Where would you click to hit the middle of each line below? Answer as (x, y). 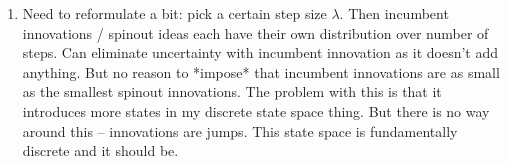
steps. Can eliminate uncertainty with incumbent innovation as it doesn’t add (260, 52)
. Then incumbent (394, 13)
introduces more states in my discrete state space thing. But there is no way (256, 110)
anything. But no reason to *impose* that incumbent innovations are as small (261, 71)
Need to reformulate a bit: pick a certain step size (174, 13)
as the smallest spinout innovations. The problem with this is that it (232, 91)
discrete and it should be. (100, 150)
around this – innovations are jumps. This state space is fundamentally (240, 130)
